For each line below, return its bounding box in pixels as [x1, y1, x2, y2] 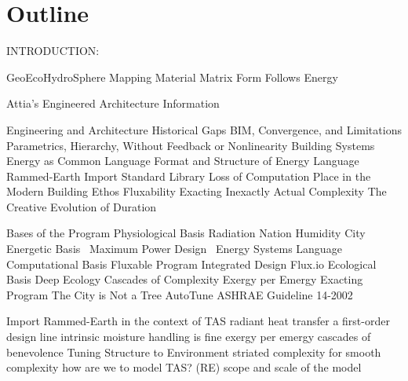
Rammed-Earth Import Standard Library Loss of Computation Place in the [6, 167, 371, 184]
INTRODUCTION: [6, 42, 100, 59]
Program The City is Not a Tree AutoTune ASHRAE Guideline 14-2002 [6, 286, 353, 302]
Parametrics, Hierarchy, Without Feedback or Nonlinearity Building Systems [6, 137, 375, 153]
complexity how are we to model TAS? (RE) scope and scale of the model [6, 359, 362, 376]
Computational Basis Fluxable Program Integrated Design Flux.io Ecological [6, 255, 377, 272]
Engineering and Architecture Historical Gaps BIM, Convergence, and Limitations [6, 121, 402, 137]
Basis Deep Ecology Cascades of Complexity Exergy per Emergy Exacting [6, 271, 363, 288]
